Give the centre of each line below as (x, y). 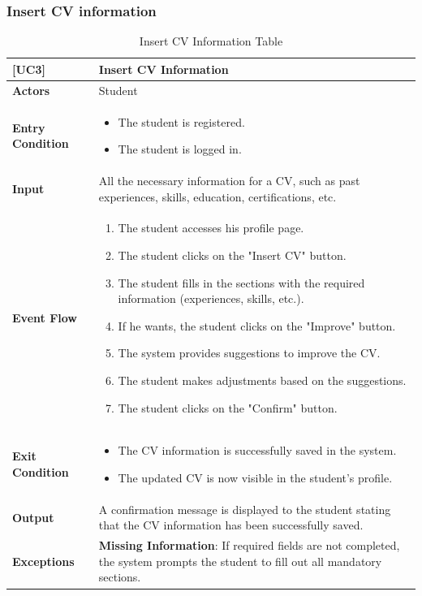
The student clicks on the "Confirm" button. (228, 407)
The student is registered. (181, 121)
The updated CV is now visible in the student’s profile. (255, 477)
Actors (31, 90)
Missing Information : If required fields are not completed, (249, 545)
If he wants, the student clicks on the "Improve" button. (257, 325)
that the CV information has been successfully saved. (231, 525)
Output (33, 517)
